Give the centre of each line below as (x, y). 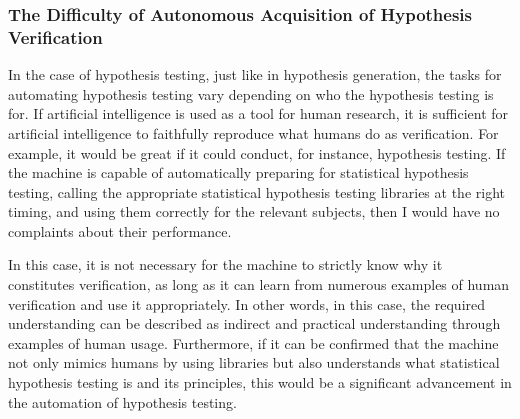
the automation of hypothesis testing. (122, 401)
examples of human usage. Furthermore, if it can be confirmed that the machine (253, 342)
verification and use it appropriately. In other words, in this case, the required (247, 303)
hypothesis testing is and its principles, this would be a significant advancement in (260, 382)
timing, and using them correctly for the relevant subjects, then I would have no (254, 211)
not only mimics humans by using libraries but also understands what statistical (254, 362)
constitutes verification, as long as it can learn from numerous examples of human (259, 284)
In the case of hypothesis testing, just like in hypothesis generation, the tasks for (255, 74)
